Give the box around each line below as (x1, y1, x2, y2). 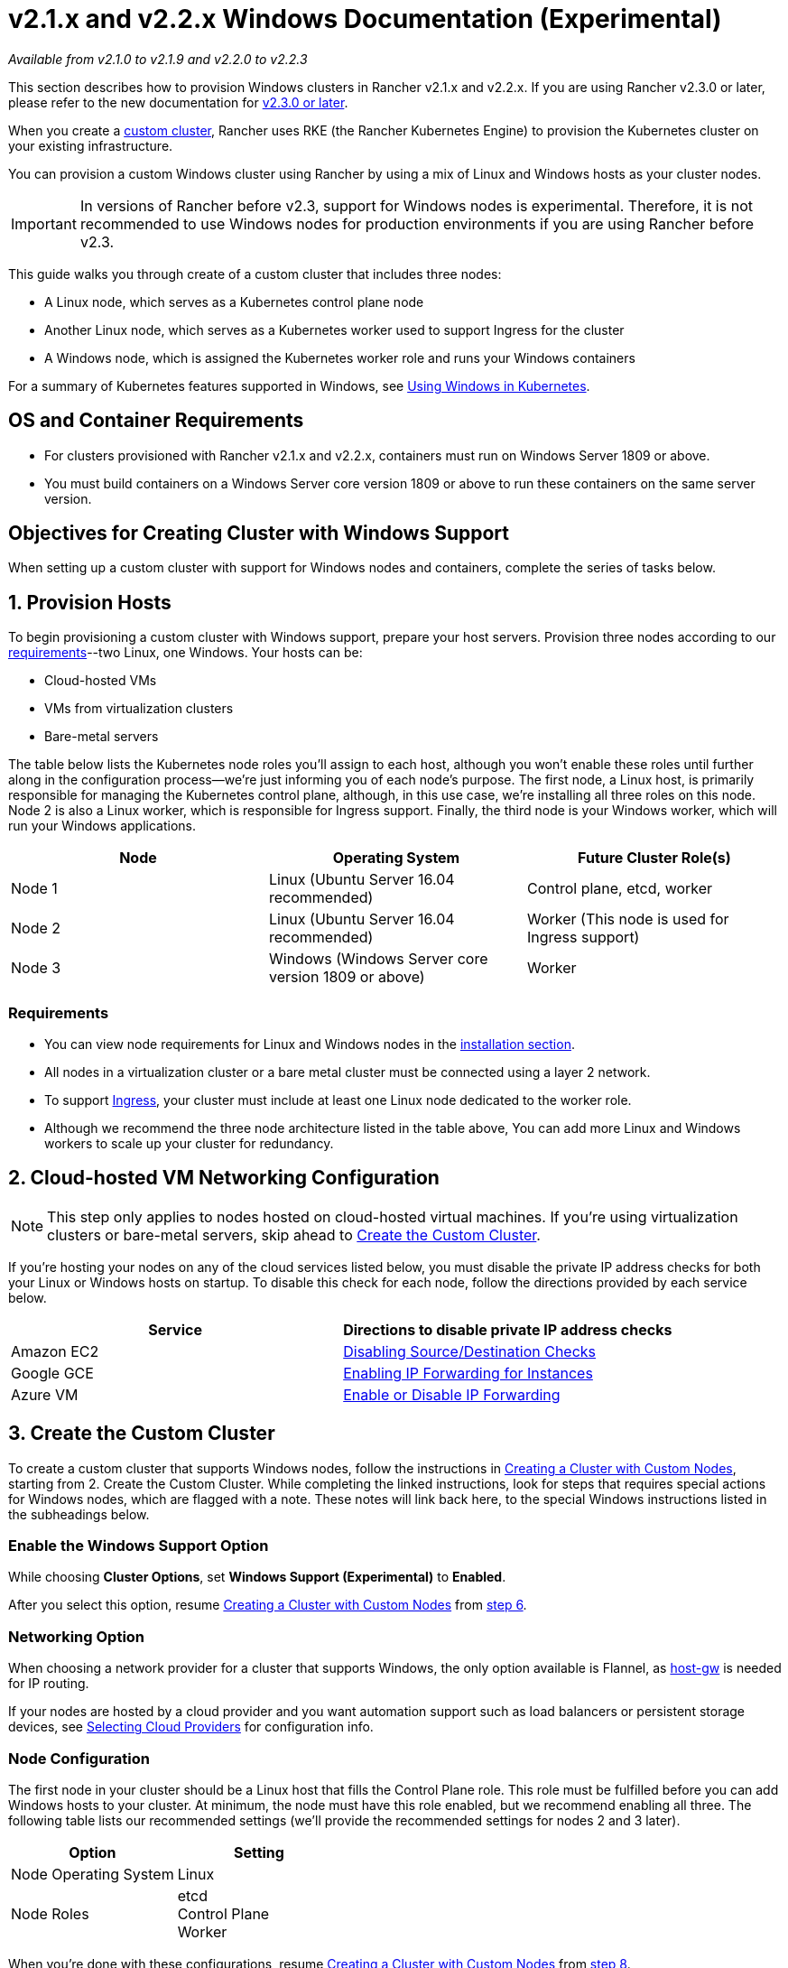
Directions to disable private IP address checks (343, 1320, 672, 1339)
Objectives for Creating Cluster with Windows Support (8, 522, 510, 545)
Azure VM (11, 1385, 79, 1404)
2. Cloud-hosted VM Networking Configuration (8, 1166, 440, 1190)
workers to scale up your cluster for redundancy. (44, 1136, 334, 1152)
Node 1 (11, 879, 58, 898)
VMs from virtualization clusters (44, 701, 234, 717)
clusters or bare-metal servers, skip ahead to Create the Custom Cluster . (47, 1225, 541, 1244)
